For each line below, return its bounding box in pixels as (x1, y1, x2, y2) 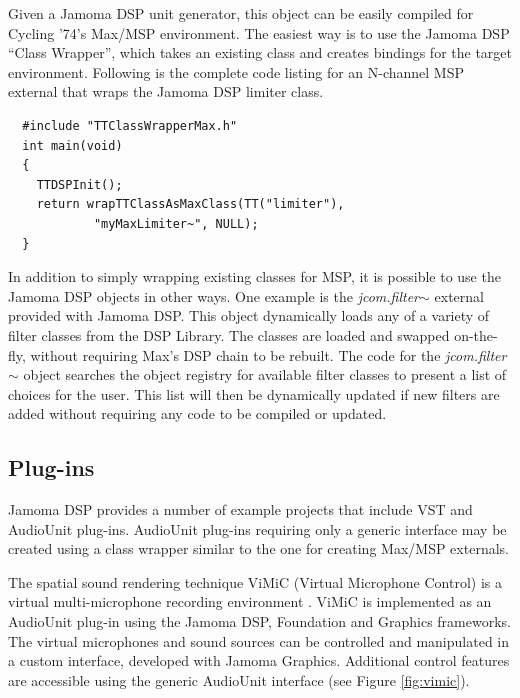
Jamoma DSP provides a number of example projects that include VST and (8, 499, 473, 520)
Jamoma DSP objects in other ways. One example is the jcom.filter (8, 285, 420, 306)
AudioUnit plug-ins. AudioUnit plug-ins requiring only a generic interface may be (8, 518, 507, 539)
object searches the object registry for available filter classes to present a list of (23, 364, 507, 385)
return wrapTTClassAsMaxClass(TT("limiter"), (36, 197, 345, 212)
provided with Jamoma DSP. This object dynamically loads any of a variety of (8, 305, 490, 326)
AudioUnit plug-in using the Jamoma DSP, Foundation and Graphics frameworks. (8, 611, 511, 632)
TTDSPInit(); (36, 177, 123, 192)
